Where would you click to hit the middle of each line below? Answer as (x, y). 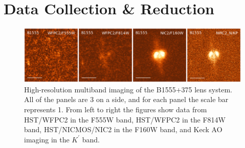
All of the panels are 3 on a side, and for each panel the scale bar (126, 99)
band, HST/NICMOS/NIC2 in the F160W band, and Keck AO (123, 129)
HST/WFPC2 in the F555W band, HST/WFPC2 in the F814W (125, 119)
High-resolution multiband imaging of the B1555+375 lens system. (128, 89)
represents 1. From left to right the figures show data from (116, 109)
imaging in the (47, 139)
